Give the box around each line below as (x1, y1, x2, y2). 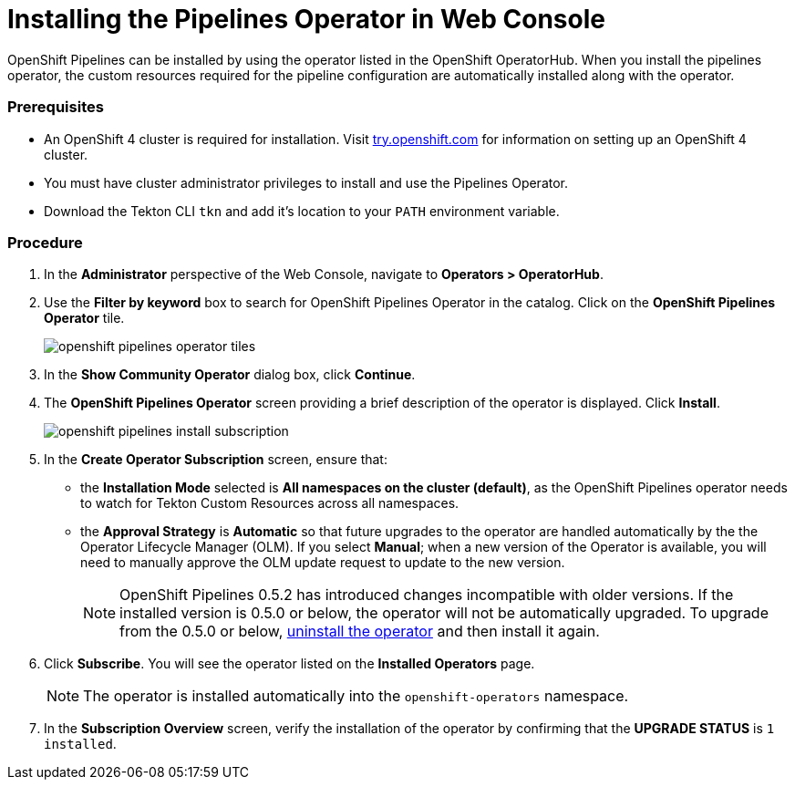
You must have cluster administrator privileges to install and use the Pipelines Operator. (44, 174, 569, 191)
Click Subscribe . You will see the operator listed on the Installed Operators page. (44, 656, 535, 672)
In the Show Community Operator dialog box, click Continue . (44, 367, 416, 383)
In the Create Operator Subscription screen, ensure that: (44, 451, 387, 468)
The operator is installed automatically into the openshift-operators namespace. (83, 687, 629, 706)
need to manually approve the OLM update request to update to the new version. (80, 554, 565, 571)
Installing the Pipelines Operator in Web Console (7, 4, 605, 35)
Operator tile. (44, 310, 125, 326)
